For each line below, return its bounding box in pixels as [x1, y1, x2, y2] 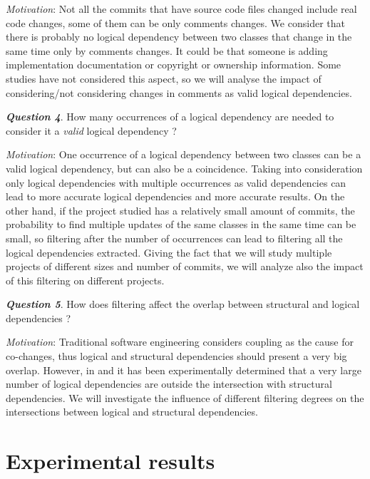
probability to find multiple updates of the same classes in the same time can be [6, 217, 356, 232]
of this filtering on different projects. [6, 272, 165, 287]
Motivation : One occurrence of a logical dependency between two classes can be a [6, 147, 361, 162]
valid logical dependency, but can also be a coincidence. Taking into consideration [6, 160, 363, 175]
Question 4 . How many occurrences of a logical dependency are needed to [6, 109, 334, 124]
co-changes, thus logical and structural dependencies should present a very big [6, 349, 347, 364]
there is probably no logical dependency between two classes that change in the [6, 29, 352, 44]
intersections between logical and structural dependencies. [6, 404, 258, 419]
